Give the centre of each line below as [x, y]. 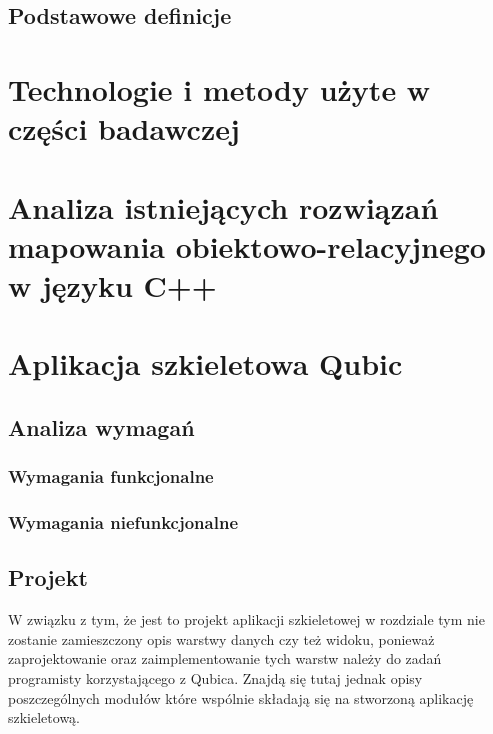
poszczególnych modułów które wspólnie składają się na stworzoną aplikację [241, 697]
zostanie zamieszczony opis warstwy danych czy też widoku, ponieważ [221, 638]
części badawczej [124, 128]
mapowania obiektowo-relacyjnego [247, 245]
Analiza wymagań [101, 426]
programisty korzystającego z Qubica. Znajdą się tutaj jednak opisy [215, 677]
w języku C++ [112, 284]
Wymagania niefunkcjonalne [123, 522]
